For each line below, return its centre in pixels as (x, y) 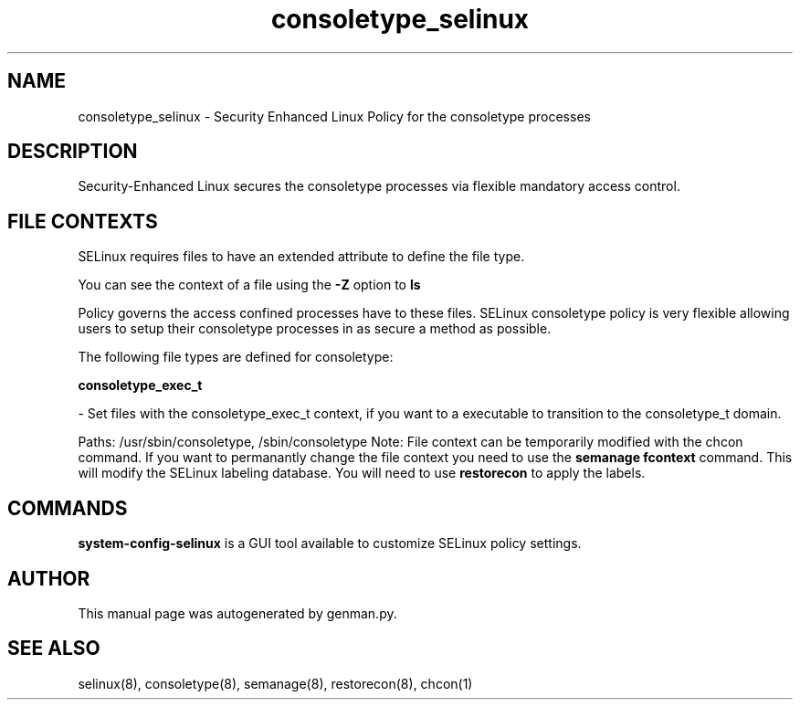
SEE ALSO (54, 649)
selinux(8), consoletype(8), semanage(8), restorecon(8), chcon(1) (275, 683)
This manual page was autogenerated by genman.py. (237, 613)
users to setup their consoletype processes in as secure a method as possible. (315, 329)
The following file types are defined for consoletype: (236, 357)
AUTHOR (49, 578)
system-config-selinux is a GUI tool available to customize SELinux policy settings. (330, 543)
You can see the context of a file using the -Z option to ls (249, 285)
